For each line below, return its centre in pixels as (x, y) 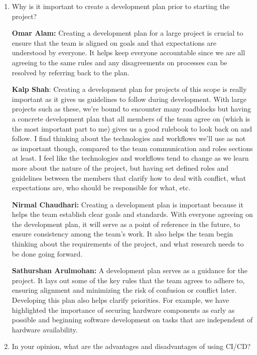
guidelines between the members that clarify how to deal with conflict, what (129, 177)
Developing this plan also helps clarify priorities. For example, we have (120, 300)
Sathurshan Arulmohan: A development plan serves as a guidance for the (130, 270)
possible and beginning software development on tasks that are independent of (132, 320)
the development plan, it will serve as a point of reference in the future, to (126, 224)
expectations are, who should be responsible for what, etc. (101, 188)
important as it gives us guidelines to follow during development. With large (129, 99)
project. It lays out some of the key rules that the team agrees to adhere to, (128, 280)
